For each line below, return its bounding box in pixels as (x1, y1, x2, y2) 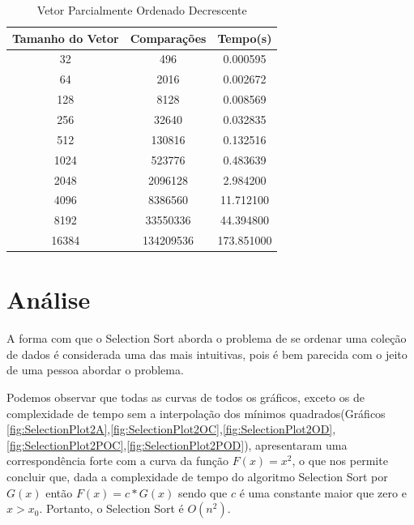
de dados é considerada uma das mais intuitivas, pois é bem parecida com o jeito (6, 345, 408, 362)
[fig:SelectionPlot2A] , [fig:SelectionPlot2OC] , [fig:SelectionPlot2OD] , (6, 420, 336, 437)
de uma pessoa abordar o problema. (6, 361, 184, 378)
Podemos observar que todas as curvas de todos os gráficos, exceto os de (6, 389, 365, 406)
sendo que (177, 484, 228, 501)
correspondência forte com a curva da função (6, 452, 229, 469)
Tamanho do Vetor (12, 29, 119, 46)
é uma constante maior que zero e (239, 484, 407, 501)
